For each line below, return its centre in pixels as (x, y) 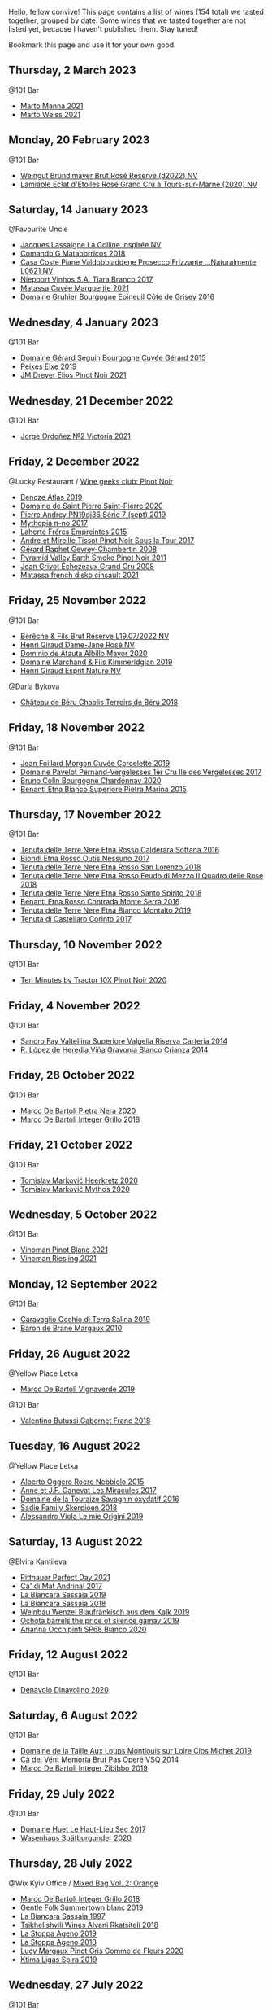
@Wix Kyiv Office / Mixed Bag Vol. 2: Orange (83, 1883)
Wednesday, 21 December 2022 (91, 401)
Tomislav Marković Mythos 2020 (75, 1189)
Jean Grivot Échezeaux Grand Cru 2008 (87, 566)
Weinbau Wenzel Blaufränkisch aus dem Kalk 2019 (105, 1612)
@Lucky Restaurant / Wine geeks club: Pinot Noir (91, 481)
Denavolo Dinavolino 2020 (65, 1690)
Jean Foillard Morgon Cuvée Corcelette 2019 (95, 763)
